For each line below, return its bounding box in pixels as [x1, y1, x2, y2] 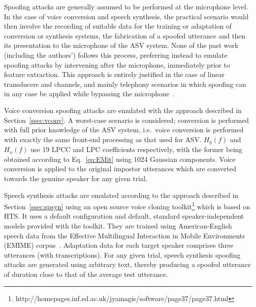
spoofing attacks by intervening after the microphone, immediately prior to [4, 59, 230, 70]
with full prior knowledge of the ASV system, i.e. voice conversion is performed [4, 124, 244, 135]
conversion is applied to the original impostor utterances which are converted [4, 163, 236, 174]
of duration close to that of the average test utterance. [4, 269, 168, 279]
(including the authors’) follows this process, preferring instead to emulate [4, 49, 227, 60]
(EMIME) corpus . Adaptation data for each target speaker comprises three [4, 240, 234, 250]
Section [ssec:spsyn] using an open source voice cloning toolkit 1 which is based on [4, 200, 251, 211]
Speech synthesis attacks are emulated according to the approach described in [4, 190, 239, 200]
